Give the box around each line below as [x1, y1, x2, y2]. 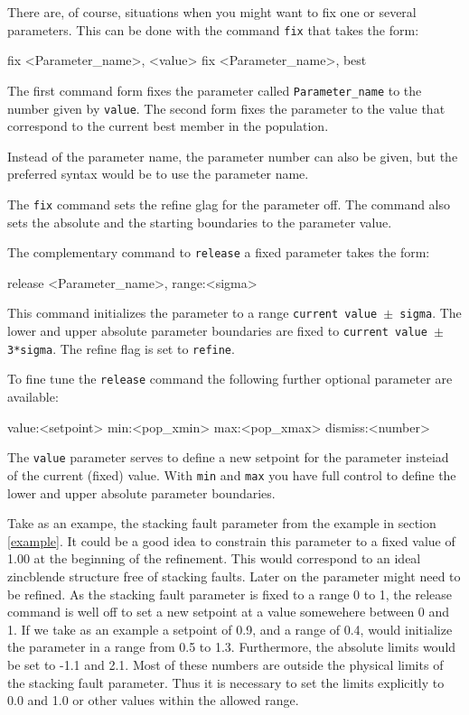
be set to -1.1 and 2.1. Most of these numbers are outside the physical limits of [7, 655, 444, 673]
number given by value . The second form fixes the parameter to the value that [7, 98, 446, 117]
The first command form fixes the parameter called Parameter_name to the [7, 80, 422, 99]
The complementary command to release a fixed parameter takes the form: [7, 243, 430, 262]
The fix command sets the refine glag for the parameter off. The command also [7, 194, 451, 213]
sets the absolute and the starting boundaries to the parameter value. [7, 212, 392, 231]
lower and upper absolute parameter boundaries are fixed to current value [7, 321, 427, 340]
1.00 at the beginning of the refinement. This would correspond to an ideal [7, 549, 421, 568]
